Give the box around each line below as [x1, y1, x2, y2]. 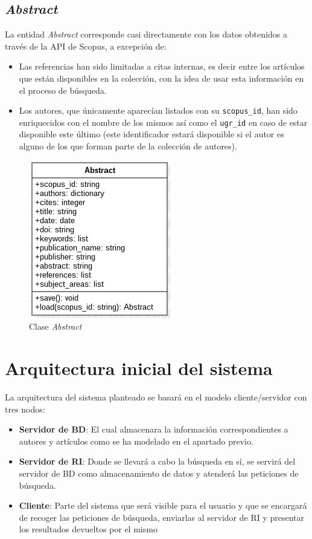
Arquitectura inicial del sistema [5, 356, 273, 381]
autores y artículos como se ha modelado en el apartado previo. [19, 434, 253, 447]
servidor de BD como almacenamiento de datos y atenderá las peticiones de [19, 466, 299, 479]
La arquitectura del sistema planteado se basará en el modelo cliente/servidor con [5, 390, 307, 403]
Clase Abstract [29, 320, 82, 333]
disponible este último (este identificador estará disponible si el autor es [19, 128, 284, 140]
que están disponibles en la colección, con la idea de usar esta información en [19, 71, 304, 84]
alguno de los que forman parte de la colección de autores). [19, 140, 237, 152]
